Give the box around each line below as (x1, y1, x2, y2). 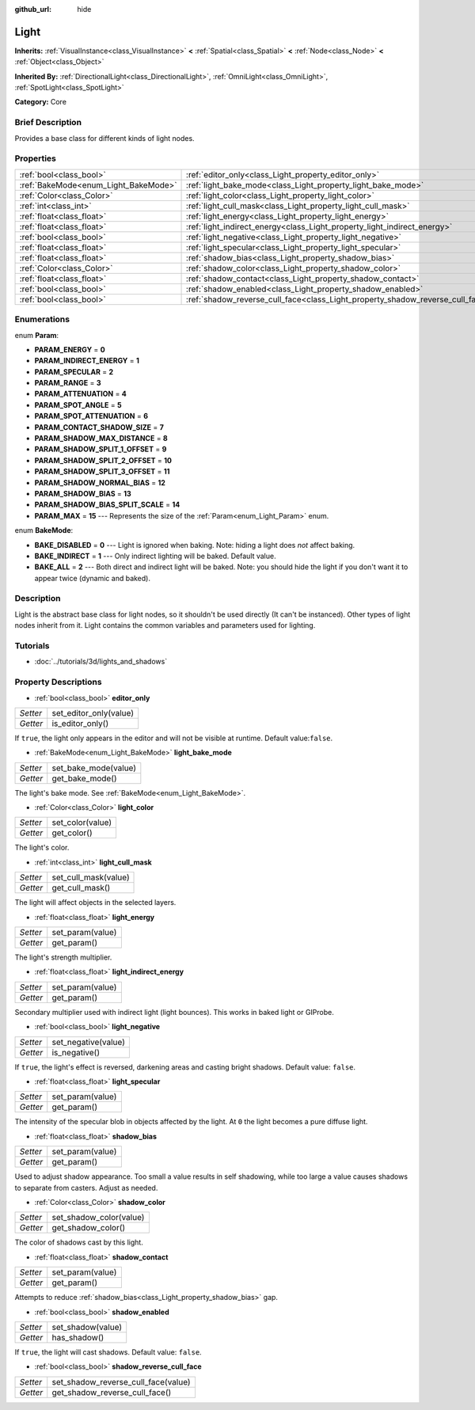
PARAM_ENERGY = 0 (34, 344, 106, 354)
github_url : (14, 5, 51, 13)
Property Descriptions (14, 677, 102, 688)
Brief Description (14, 117, 82, 128)
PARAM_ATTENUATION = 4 (34, 389, 127, 399)
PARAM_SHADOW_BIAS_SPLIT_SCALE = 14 (34, 500, 180, 510)
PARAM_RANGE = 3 (34, 378, 101, 388)
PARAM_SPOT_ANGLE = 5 (34, 400, 122, 409)
